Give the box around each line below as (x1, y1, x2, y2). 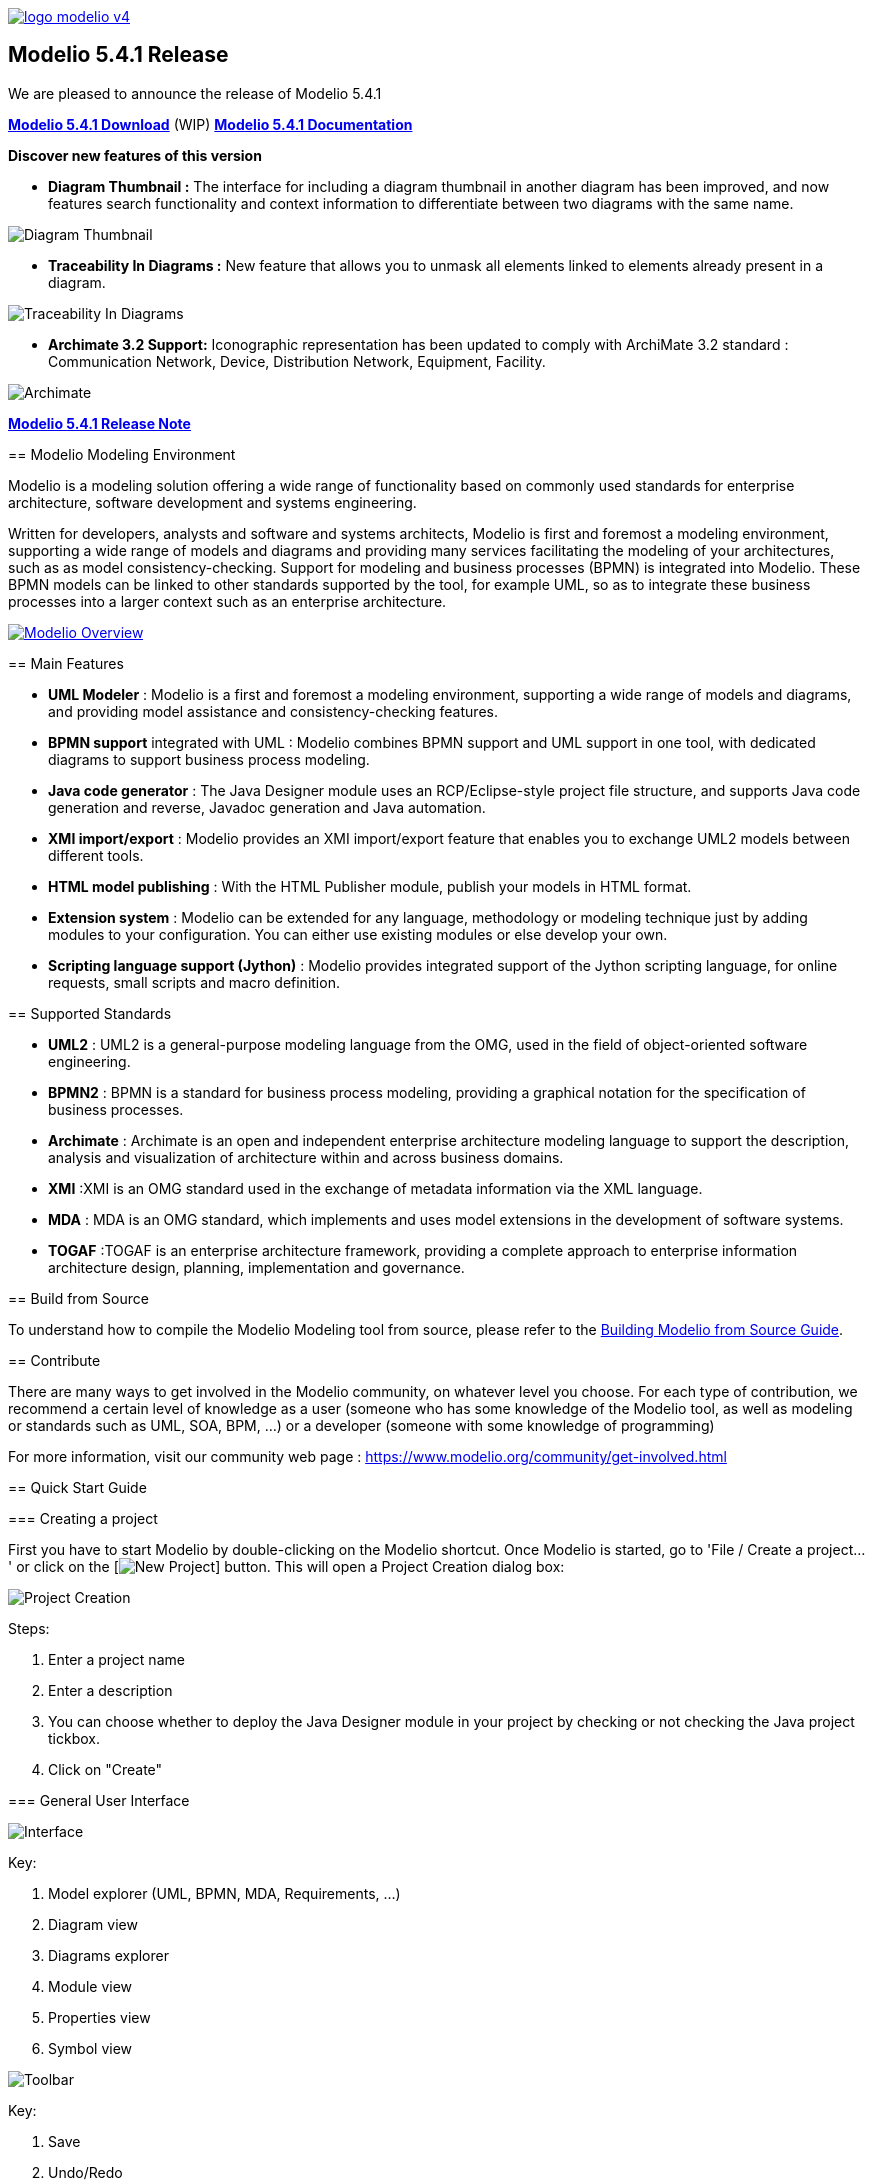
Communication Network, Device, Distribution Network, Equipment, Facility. (48, 352, 546, 370)
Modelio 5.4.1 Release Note (8, 414, 191, 432)
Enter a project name (48, 1650, 185, 1668)
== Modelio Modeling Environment (8, 445, 236, 463)
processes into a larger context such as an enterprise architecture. (8, 592, 447, 610)
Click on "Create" (48, 1760, 163, 1778)
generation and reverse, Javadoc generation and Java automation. (48, 798, 486, 816)
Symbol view (48, 2039, 133, 2057)
